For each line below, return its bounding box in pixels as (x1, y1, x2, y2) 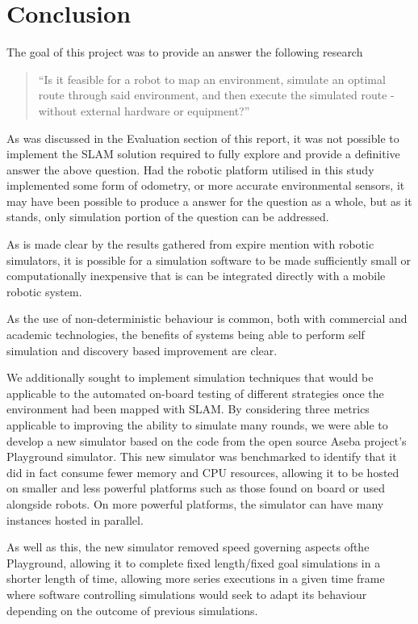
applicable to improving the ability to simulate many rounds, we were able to (6, 417, 388, 433)
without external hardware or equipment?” (38, 102, 250, 119)
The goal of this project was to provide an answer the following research (6, 44, 363, 61)
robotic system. (6, 283, 82, 299)
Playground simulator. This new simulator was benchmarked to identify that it (6, 448, 397, 465)
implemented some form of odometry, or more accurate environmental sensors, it (6, 177, 405, 194)
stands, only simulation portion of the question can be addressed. (6, 208, 329, 225)
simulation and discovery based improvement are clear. (6, 341, 278, 358)
